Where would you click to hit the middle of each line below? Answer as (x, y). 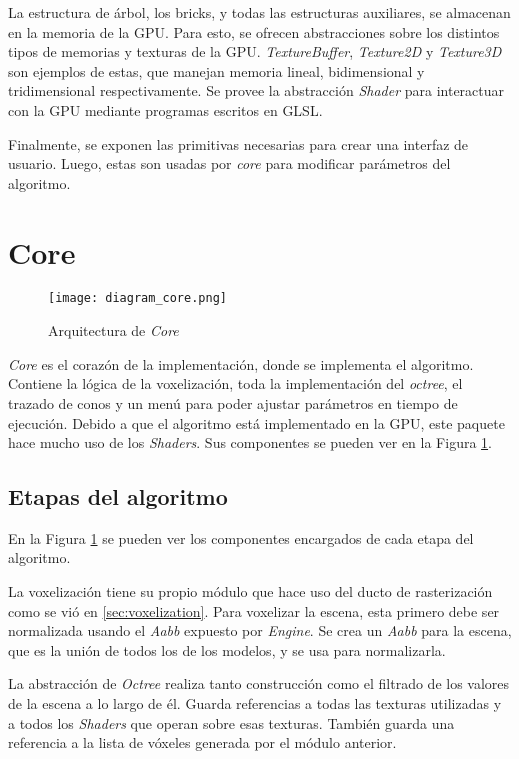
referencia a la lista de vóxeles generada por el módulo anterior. (202, 742)
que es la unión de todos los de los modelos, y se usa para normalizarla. (227, 649)
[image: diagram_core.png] (137, 298)
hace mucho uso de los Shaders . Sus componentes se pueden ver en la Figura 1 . (250, 442)
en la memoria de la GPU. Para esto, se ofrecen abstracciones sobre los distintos (254, 31)
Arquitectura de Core (113, 330)
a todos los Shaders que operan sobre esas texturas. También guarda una (231, 722)
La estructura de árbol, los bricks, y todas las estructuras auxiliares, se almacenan (259, 12)
